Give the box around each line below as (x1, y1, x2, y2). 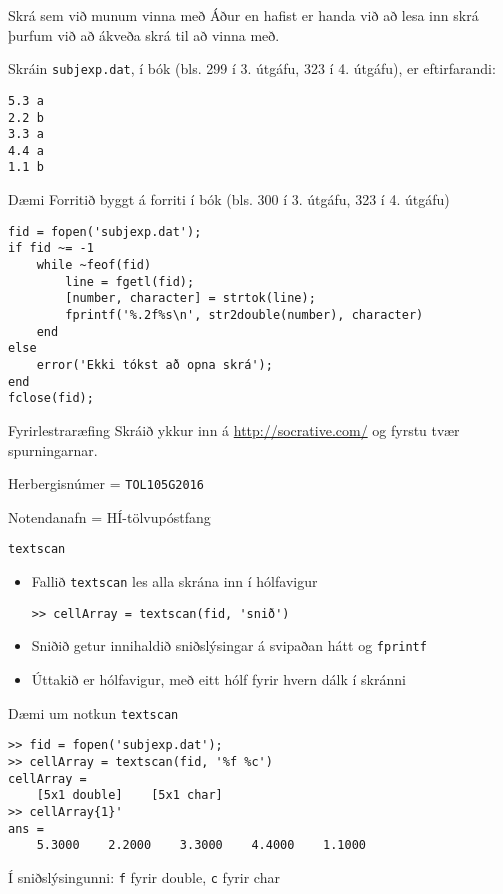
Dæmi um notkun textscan (8, 702, 179, 723)
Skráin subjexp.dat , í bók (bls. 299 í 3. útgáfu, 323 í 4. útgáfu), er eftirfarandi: (8, 58, 496, 79)
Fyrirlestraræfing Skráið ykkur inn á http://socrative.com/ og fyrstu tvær (8, 419, 460, 440)
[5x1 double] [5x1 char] (36, 788, 223, 803)
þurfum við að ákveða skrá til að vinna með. (8, 24, 280, 45)
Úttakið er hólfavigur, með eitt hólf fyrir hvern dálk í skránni (31, 669, 406, 689)
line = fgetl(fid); (65, 274, 195, 289)
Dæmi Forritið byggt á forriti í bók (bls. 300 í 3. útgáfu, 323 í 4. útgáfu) (8, 189, 450, 210)
